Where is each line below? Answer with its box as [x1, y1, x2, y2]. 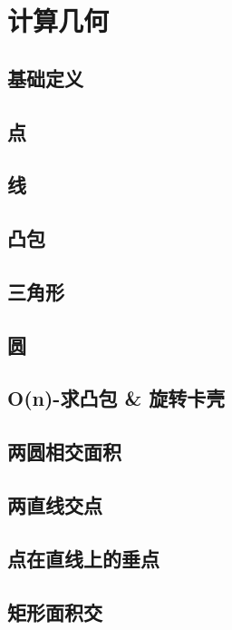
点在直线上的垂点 [7, 544, 159, 572]
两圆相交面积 [7, 438, 121, 466]
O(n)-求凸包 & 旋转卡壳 [7, 384, 226, 412]
